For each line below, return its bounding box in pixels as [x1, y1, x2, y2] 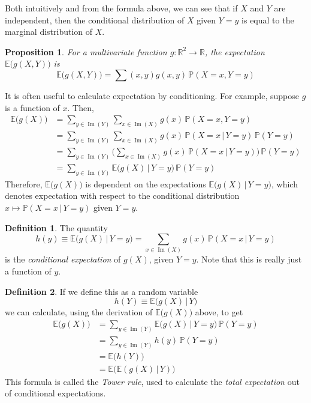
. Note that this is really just [196, 253, 302, 265]
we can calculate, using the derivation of [5, 306, 153, 318]
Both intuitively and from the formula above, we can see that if [5, 2, 238, 14]
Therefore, [5, 177, 43, 190]
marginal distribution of [5, 25, 93, 38]
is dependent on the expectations [85, 177, 206, 190]
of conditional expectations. [5, 387, 106, 399]
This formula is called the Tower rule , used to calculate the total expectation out [5, 375, 300, 387]
